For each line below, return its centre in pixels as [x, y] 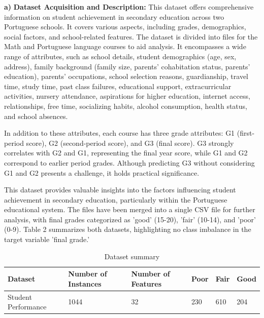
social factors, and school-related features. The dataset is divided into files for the [131, 36]
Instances [85, 283]
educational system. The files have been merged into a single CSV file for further [130, 209]
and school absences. [36, 116]
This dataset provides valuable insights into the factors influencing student [120, 190]
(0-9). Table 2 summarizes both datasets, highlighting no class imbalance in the [128, 229]
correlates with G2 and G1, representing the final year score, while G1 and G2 [126, 153]
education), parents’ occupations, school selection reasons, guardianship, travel [126, 76]
